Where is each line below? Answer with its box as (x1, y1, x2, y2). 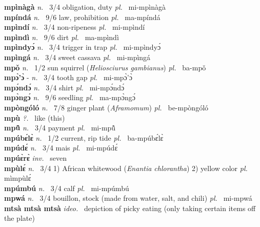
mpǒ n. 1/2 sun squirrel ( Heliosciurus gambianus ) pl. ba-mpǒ (4, 62, 206, 72)
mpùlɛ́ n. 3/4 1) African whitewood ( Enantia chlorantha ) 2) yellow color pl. (4, 162, 248, 173)
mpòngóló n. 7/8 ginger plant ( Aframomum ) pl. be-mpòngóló (4, 102, 209, 112)
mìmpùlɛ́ (4, 173, 31, 183)
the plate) (4, 213, 35, 223)
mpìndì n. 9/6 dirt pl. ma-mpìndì (4, 31, 119, 42)
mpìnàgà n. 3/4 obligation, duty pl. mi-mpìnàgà (4, 2, 166, 12)
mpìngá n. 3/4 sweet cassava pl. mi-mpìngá (4, 51, 151, 62)
